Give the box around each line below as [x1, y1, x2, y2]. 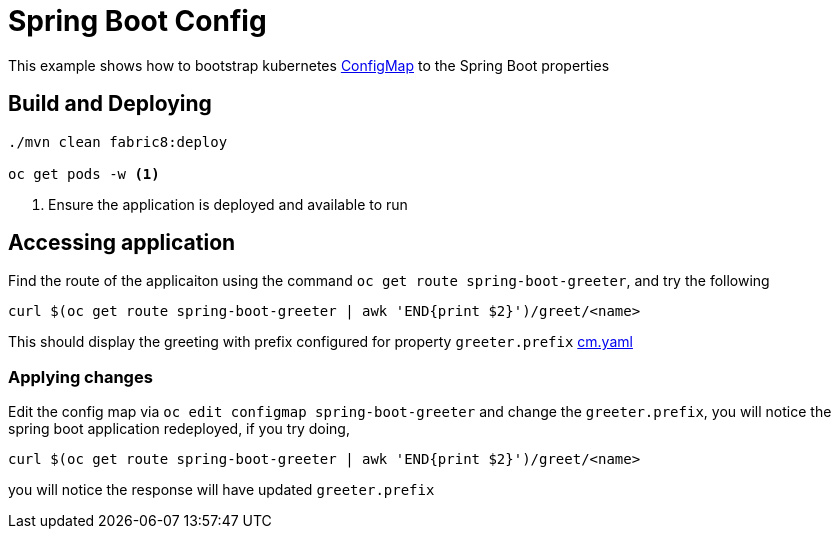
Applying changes [8, 366, 153, 387]
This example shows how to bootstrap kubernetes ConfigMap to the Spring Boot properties [8, 56, 610, 74]
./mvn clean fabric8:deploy [8, 133, 228, 150]
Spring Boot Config [8, 4, 267, 38]
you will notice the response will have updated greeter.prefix [8, 481, 435, 499]
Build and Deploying [8, 91, 212, 117]
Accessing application [8, 230, 236, 256]
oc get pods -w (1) [8, 165, 160, 182]
